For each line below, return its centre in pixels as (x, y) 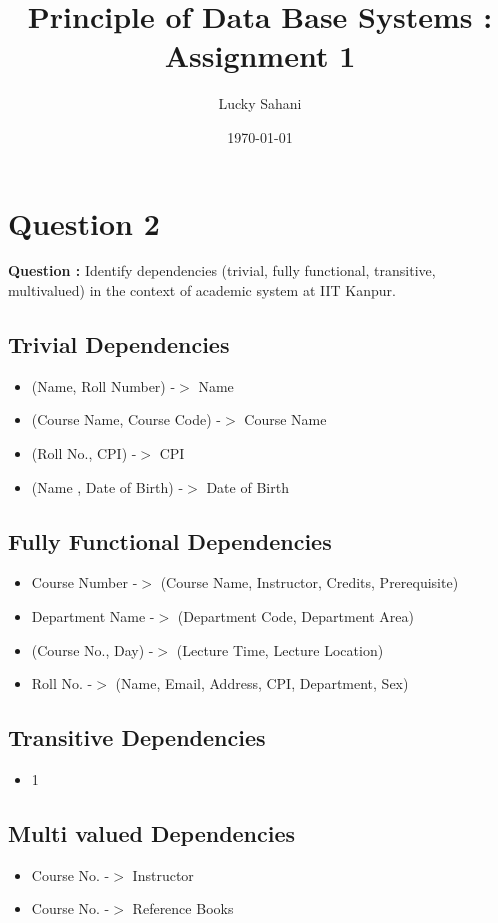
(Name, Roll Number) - (103, 385)
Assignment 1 (260, 55)
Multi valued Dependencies (152, 832)
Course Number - (84, 582)
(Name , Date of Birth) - (107, 486)
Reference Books (183, 908)
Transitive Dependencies (137, 737)
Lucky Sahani (260, 103)
